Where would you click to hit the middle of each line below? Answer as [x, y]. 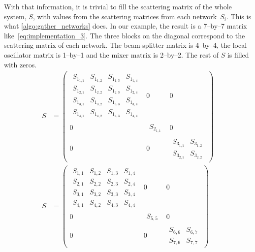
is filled [238, 54]
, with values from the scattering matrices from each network [125, 16]
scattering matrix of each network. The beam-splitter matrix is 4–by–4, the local [126, 45]
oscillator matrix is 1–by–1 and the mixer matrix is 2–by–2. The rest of [112, 54]
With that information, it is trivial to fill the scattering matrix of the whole [118, 6]
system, [15, 16]
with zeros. [20, 64]
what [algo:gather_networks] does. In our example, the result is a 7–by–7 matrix [126, 26]
